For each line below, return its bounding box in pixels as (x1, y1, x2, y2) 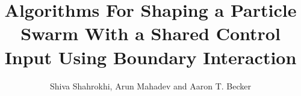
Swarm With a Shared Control (20, 21, 281, 46)
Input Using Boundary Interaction (4, 44, 297, 69)
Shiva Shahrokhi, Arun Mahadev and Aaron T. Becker (49, 79, 252, 92)
